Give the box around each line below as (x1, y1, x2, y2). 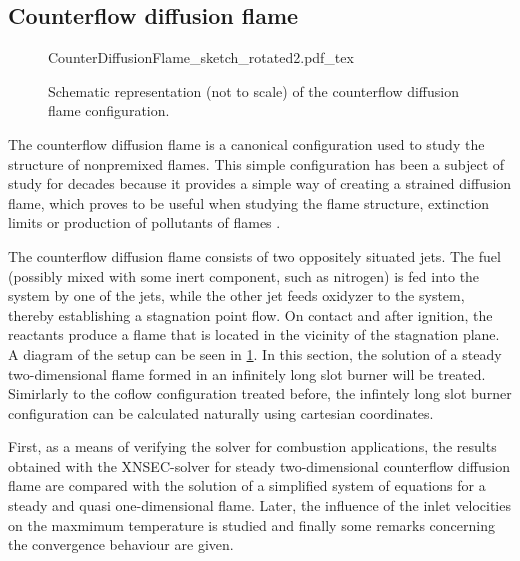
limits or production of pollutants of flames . (8, 212, 281, 233)
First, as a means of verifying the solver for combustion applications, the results (8, 436, 497, 457)
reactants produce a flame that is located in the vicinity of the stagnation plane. (8, 324, 500, 345)
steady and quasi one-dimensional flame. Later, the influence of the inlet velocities (8, 495, 511, 516)
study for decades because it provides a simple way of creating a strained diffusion (8, 173, 512, 194)
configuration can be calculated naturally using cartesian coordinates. (8, 402, 434, 423)
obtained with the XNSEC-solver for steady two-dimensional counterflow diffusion (8, 455, 510, 476)
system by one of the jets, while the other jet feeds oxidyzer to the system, (8, 285, 465, 306)
